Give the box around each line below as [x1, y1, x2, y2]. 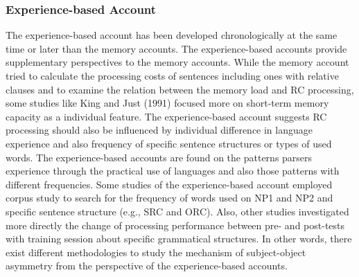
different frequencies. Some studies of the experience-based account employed [6, 177, 333, 191]
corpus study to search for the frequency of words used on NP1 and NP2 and [6, 190, 333, 205]
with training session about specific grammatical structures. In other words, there [6, 231, 352, 246]
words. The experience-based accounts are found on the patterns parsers [6, 150, 313, 164]
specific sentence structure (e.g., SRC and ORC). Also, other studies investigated [6, 204, 349, 218]
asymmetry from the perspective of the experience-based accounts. [6, 258, 288, 273]
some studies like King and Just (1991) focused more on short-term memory [6, 96, 329, 110]
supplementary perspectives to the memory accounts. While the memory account [6, 55, 349, 69]
